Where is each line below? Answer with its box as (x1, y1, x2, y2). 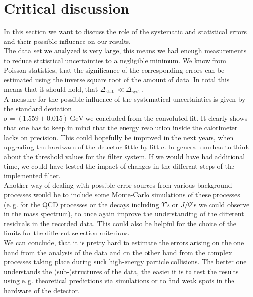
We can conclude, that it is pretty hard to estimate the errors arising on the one (4, 237, 244, 248)
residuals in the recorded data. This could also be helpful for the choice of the (4, 218, 237, 228)
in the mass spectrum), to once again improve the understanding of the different (4, 209, 244, 219)
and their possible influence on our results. (4, 36, 131, 46)
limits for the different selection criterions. (4, 228, 130, 238)
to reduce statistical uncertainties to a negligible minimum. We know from (4, 55, 226, 65)
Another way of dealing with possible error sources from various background (4, 180, 232, 190)
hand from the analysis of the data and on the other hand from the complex (4, 247, 232, 257)
